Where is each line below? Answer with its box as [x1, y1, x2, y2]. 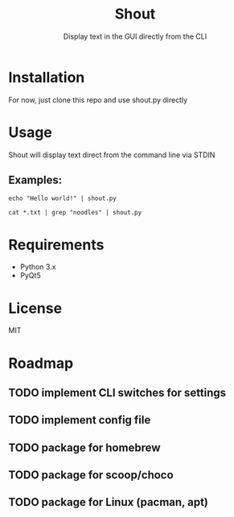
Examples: [8, 173, 63, 187]
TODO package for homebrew [8, 440, 161, 454]
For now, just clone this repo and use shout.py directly [8, 94, 188, 105]
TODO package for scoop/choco [8, 469, 174, 482]
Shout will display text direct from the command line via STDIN [8, 150, 216, 160]
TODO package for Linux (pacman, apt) [8, 495, 209, 509]
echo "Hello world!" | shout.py [8, 194, 117, 202]
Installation [8, 68, 85, 86]
